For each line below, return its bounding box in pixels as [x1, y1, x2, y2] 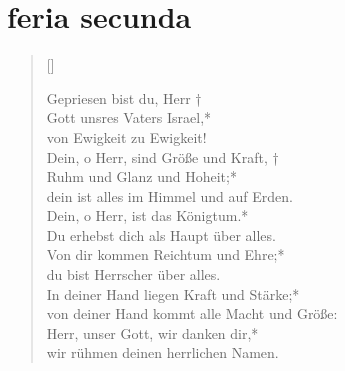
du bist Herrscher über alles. [46, 264, 221, 285]
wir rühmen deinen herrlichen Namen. [46, 342, 279, 363]
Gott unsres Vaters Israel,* [46, 107, 212, 128]
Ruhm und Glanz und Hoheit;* [46, 166, 237, 187]
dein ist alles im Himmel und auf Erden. [46, 185, 293, 206]
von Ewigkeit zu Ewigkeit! [46, 126, 207, 147]
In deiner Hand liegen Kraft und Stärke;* [46, 283, 300, 304]
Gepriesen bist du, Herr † [46, 87, 202, 108]
